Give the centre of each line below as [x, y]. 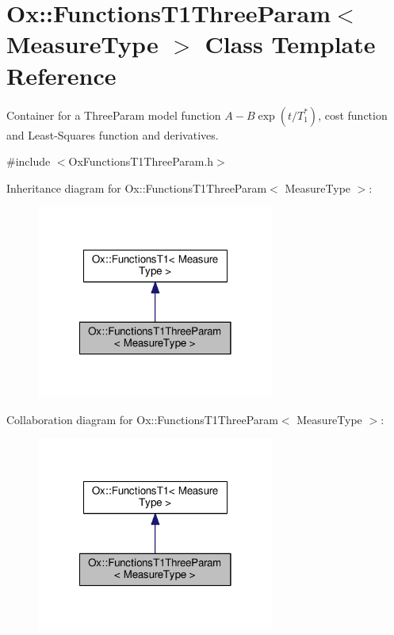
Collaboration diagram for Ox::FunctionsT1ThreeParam [142, 419]
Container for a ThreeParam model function [114, 115]
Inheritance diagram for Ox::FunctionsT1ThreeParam [137, 187]
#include [29, 161]
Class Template [290, 44]
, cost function [353, 115]
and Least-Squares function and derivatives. [113, 134]
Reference [61, 75]
